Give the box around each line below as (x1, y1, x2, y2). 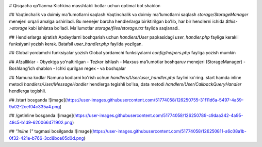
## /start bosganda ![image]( (9, 97, 67, 103)
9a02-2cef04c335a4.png (9, 104, 60, 110)
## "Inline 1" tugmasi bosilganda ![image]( (9, 129, 93, 134)
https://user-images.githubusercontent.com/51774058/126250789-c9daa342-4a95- (74, 113, 244, 118)
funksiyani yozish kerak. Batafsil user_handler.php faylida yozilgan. (9, 41, 143, 47)
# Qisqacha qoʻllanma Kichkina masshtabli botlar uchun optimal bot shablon (9, 3, 161, 8)
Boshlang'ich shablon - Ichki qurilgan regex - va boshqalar (9, 65, 126, 71)
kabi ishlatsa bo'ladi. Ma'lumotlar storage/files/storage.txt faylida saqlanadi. (28, 25, 180, 31)
